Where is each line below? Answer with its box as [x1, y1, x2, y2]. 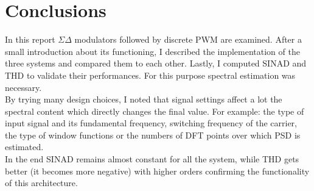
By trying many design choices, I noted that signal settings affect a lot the [5, 93, 282, 106]
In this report [5, 33, 55, 46]
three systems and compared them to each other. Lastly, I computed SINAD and [5, 57, 307, 70]
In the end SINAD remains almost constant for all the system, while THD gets [5, 153, 299, 165]
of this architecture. [5, 176, 78, 189]
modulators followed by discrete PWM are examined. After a [74, 33, 302, 46]
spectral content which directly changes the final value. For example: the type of [5, 104, 304, 117]
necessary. [5, 81, 42, 93]
